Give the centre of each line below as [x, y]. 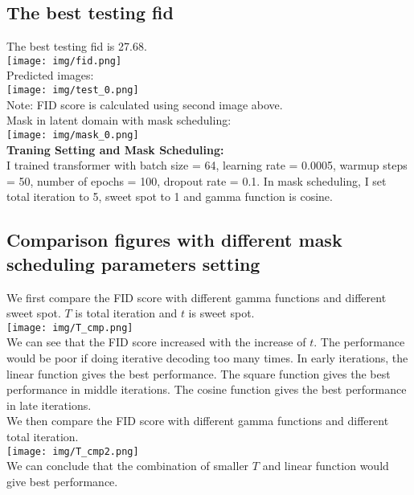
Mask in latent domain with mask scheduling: [119, 120]
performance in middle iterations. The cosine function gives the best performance [207, 389]
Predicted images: [50, 75]
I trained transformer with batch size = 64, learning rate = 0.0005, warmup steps [207, 165]
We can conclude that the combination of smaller [128, 466]
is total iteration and [126, 313]
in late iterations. [49, 405]
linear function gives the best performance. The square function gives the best [199, 373]
